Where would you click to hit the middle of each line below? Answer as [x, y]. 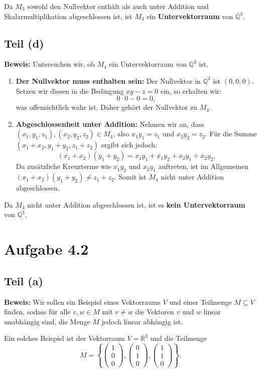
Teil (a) [24, 281]
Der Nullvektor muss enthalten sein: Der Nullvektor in [108, 80]
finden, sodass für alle [37, 312]
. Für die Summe [231, 134]
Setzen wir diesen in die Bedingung [70, 90]
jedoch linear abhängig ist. [142, 321]
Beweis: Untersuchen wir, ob [49, 64]
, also [121, 134]
